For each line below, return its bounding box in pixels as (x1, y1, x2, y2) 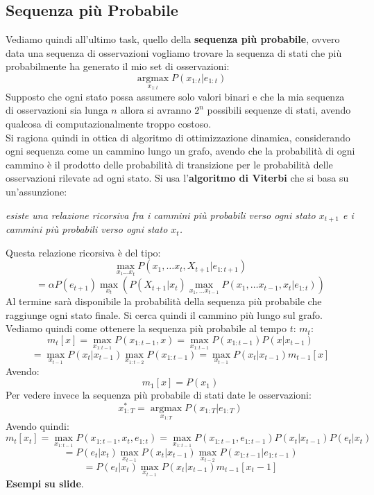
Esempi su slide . (6, 476, 84, 490)
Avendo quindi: (6, 419, 69, 433)
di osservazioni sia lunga (6, 103, 108, 117)
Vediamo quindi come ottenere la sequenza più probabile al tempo (6, 321, 287, 336)
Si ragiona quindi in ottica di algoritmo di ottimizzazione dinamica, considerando (6, 130, 350, 144)
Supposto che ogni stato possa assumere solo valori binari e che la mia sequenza (6, 89, 345, 103)
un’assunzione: (6, 184, 67, 198)
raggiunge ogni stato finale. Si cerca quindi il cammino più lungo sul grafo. (6, 307, 323, 322)
